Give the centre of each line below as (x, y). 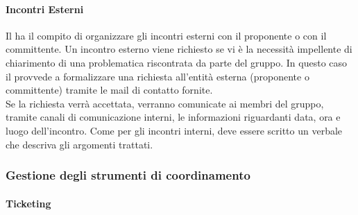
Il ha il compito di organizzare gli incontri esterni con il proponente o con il (166, 35)
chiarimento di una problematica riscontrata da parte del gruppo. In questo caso (177, 62)
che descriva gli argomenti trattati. (79, 144)
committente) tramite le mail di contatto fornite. (109, 90)
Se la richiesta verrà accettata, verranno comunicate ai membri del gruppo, (165, 103)
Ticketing (28, 203)
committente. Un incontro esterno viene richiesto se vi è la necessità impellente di (179, 49)
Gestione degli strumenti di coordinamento (128, 175)
